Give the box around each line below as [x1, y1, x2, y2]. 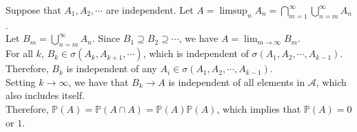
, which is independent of [143, 46, 249, 60]
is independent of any [66, 61, 157, 76]
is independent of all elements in [168, 74, 305, 89]
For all [6, 46, 33, 60]
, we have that [68, 74, 129, 89]
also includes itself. [6, 88, 85, 102]
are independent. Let [105, 3, 194, 16]
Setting [6, 74, 36, 89]
